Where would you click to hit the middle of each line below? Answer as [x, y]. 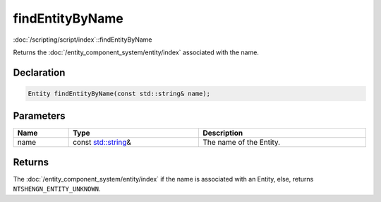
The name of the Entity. [242, 143]
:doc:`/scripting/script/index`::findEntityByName [83, 40]
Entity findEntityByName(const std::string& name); [119, 93]
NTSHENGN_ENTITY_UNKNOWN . [57, 189]
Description [223, 133]
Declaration [39, 72]
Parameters [39, 116]
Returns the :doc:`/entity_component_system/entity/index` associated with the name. [136, 52]
